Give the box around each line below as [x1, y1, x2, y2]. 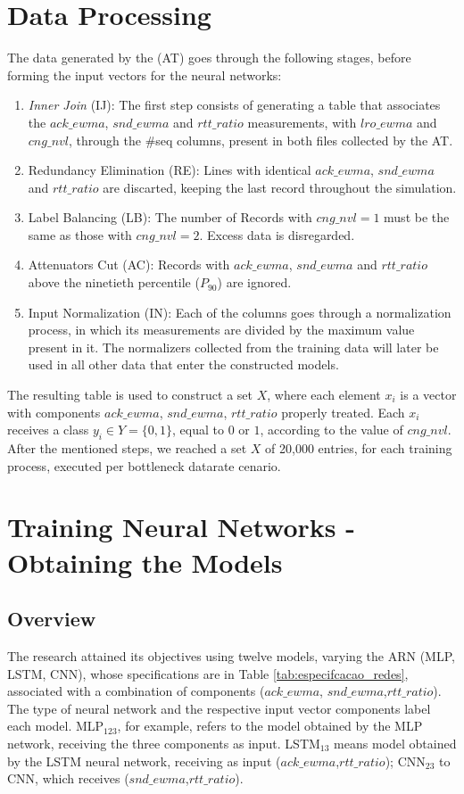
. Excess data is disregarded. [199, 225, 355, 244]
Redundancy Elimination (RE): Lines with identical [28, 161, 311, 179]
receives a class [7, 420, 89, 439]
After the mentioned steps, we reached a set [7, 439, 247, 458]
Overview [7, 605, 96, 633]
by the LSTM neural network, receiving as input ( [7, 751, 281, 770]
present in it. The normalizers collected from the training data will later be [28, 337, 439, 356]
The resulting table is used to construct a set [7, 385, 253, 404]
